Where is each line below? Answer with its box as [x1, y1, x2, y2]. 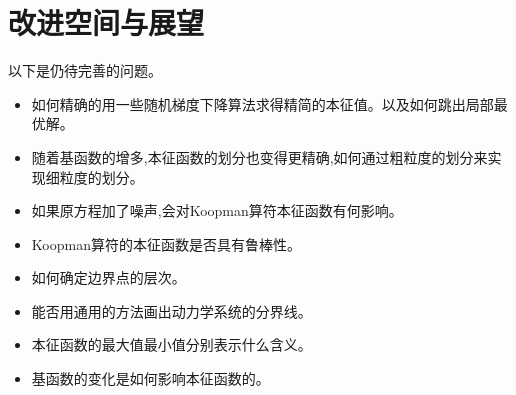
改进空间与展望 [8, 2, 205, 43]
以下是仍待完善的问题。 [8, 60, 162, 81]
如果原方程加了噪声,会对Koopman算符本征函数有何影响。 [31, 200, 403, 221]
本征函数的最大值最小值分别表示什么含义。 [31, 334, 312, 355]
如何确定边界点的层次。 [31, 267, 186, 288]
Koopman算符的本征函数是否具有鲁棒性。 [31, 233, 301, 254]
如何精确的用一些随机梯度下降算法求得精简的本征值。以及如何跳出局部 [31, 93, 494, 114]
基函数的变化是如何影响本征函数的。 [31, 368, 270, 389]
